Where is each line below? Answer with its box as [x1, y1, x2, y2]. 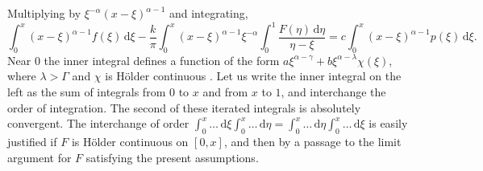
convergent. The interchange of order [7, 115, 189, 132]
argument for [7, 149, 72, 165]
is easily [368, 115, 408, 132]
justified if [7, 133, 57, 150]
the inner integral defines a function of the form [44, 51, 280, 68]
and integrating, [169, 5, 248, 21]
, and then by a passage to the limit [223, 133, 402, 150]
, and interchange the [281, 83, 386, 100]
